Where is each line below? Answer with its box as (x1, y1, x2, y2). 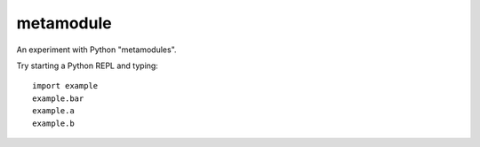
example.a (32, 106, 75, 116)
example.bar (32, 93, 84, 104)
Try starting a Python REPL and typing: (16, 60, 159, 71)
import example (32, 81, 99, 91)
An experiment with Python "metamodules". (16, 44, 177, 55)
